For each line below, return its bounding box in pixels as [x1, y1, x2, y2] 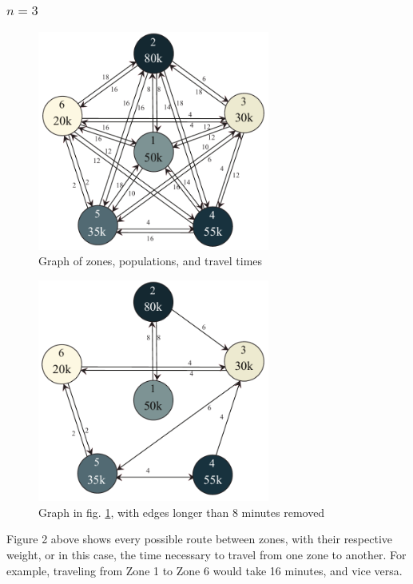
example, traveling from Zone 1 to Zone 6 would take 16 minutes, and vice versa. [6, 562, 403, 578]
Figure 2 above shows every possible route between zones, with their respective [6, 530, 393, 547]
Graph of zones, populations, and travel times [38, 252, 263, 269]
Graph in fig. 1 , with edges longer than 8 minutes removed [38, 503, 325, 520]
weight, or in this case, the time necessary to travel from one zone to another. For [6, 546, 407, 562]
